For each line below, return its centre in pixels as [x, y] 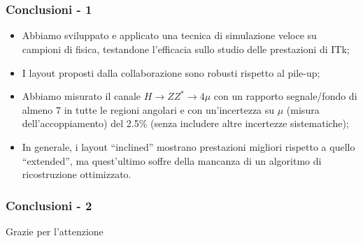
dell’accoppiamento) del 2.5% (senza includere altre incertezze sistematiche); [185, 123]
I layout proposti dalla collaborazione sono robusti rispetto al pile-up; [171, 72]
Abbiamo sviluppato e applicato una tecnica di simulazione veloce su [169, 35]
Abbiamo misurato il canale [81, 96]
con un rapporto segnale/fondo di [285, 96]
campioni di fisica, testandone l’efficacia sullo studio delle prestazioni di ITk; [186, 49]
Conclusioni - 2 [49, 205]
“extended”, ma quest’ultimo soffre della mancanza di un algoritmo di [172, 160]
